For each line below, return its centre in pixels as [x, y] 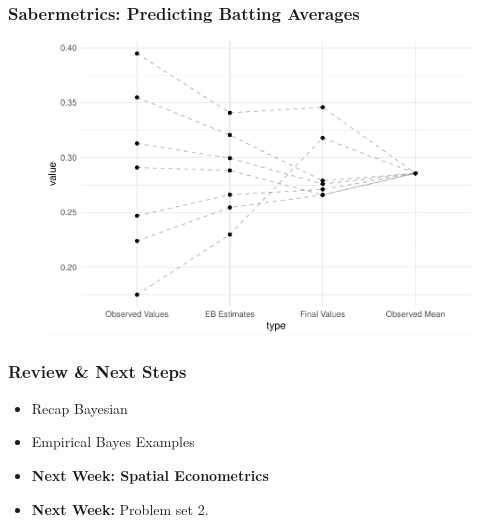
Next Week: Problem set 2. [120, 508]
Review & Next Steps [97, 370]
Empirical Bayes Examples [113, 441]
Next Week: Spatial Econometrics [150, 475]
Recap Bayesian [79, 407]
